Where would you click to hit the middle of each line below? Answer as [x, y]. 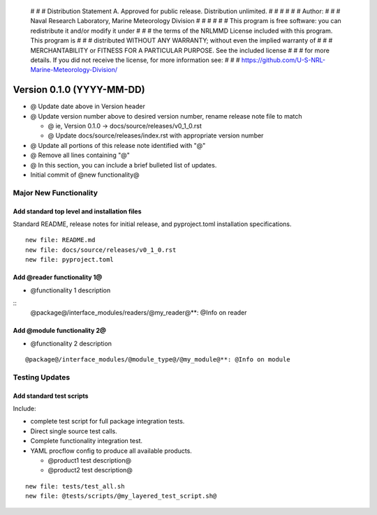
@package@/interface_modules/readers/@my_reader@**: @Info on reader [139, 313]
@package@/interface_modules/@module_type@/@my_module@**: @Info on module [158, 360]
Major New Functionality [55, 193]
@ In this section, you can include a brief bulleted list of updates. [124, 165]
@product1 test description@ [90, 460]
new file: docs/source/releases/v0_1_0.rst [101, 250]
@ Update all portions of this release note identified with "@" [118, 145]
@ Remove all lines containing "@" [80, 155]
